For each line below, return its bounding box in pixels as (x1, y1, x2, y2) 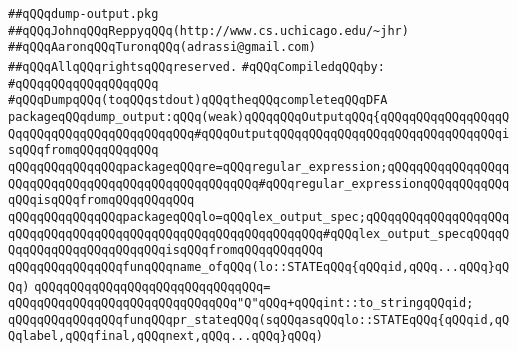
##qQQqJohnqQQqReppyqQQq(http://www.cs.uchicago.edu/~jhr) (8, 23, 409, 38)
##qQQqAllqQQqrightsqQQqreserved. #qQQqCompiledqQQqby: (8, 59, 385, 74)
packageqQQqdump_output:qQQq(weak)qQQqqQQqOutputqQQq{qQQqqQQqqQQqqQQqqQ (8, 109, 510, 124)
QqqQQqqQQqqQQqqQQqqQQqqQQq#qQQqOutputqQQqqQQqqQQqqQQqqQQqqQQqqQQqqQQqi (8, 126, 510, 141)
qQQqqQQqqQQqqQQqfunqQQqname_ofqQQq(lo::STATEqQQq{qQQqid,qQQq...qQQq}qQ (8, 259, 510, 274)
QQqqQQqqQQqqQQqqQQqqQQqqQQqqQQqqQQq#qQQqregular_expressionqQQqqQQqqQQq (8, 176, 510, 191)
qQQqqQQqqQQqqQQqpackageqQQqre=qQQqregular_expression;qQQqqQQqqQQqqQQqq (8, 159, 510, 174)
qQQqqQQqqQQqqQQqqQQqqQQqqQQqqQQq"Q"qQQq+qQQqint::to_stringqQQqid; (8, 296, 474, 311)
